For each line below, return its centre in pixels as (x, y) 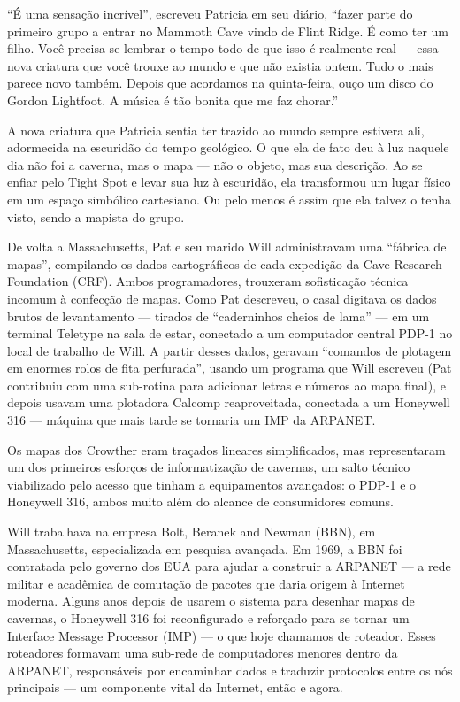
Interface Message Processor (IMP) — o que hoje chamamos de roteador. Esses (222, 635)
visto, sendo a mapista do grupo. (96, 216)
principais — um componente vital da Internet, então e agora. (175, 687)
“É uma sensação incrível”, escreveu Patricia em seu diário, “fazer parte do (210, 13)
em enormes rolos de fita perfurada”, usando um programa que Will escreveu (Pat (230, 368)
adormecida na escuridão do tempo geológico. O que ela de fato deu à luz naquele (228, 147)
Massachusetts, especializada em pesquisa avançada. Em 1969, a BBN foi (205, 548)
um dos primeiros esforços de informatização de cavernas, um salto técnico (209, 467)
